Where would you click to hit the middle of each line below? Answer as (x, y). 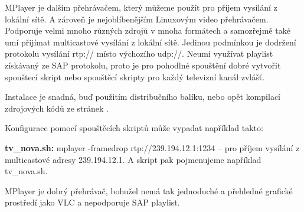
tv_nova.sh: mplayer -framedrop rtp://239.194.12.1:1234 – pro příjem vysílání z (152, 147)
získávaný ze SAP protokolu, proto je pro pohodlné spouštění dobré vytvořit (143, 65)
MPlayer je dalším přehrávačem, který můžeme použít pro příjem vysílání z (141, 7)
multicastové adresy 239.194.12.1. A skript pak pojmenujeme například (133, 159)
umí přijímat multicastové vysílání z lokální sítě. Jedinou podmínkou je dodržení (151, 42)
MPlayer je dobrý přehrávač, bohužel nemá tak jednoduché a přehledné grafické (149, 190)
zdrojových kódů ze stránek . (57, 108)
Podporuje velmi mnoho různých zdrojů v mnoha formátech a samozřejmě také (148, 30)
